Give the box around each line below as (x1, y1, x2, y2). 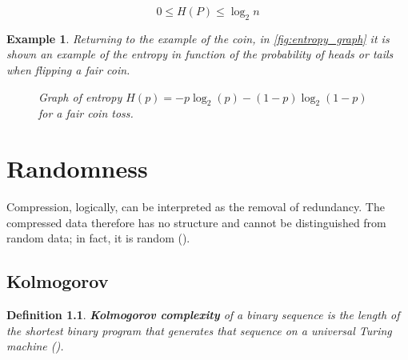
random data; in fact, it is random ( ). (6, 230, 190, 246)
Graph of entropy (38, 88, 122, 105)
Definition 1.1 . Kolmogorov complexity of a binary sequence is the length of (6, 306, 400, 323)
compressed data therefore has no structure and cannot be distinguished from (6, 214, 386, 230)
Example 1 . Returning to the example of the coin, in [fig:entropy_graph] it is (6, 30, 390, 46)
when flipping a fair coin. (6, 61, 130, 78)
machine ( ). (6, 338, 64, 354)
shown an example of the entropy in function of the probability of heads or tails (6, 46, 394, 62)
